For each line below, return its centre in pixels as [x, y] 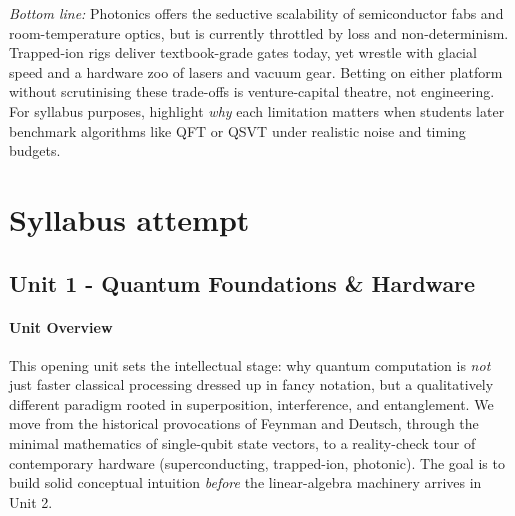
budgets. [35, 150]
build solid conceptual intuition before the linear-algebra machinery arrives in [245, 482]
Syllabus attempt [129, 218]
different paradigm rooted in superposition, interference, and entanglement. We [251, 403]
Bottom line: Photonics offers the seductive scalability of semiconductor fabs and [256, 13]
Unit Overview [61, 326]
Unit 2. [31, 501]
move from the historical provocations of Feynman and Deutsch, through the [244, 423]
